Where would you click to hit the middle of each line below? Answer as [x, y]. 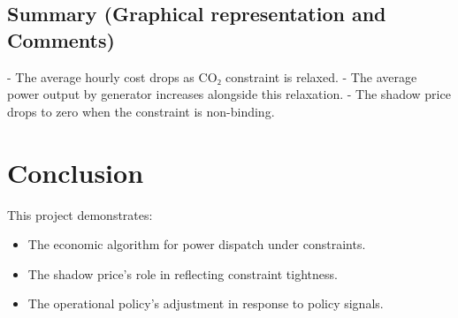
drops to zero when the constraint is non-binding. [141, 111]
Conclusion [76, 172]
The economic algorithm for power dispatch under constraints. [197, 244]
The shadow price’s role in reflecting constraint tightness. [183, 273]
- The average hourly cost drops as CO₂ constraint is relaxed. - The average [212, 76]
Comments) [61, 39]
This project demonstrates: [80, 214]
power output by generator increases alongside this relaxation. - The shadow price [229, 94]
